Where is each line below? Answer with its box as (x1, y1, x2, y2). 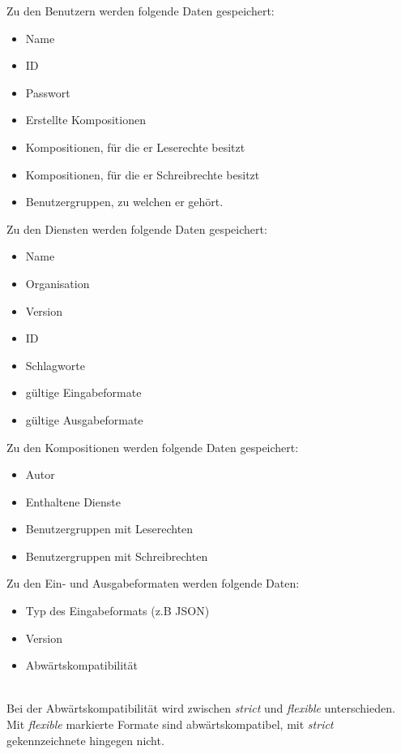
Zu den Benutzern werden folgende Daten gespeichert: (6, 2, 275, 19)
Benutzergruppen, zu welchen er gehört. (25, 193, 224, 210)
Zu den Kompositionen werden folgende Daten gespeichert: (6, 438, 299, 455)
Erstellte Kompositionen (25, 111, 146, 128)
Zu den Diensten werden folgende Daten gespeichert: (6, 220, 267, 237)
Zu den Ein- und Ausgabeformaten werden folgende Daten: (6, 575, 300, 592)
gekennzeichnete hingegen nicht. (6, 731, 164, 748)
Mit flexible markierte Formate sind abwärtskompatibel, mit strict (6, 716, 334, 733)
